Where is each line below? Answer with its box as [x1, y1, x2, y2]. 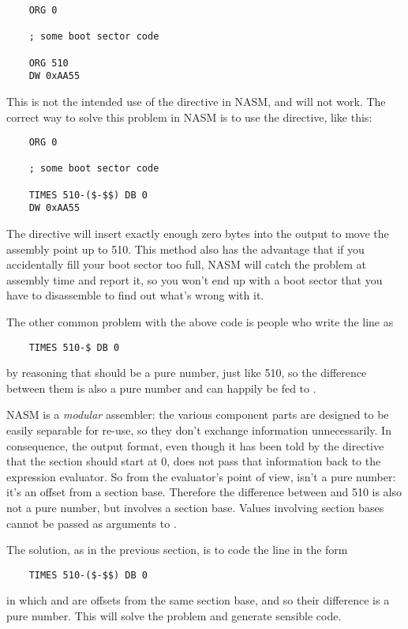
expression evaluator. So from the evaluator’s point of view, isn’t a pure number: [6, 468, 396, 484]
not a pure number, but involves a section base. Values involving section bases [6, 499, 384, 516]
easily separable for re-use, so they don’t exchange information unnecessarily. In [6, 422, 391, 439]
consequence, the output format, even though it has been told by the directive [6, 437, 384, 454]
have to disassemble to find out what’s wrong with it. [6, 287, 264, 303]
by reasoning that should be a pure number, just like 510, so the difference [6, 364, 367, 381]
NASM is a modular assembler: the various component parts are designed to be [6, 406, 389, 423]
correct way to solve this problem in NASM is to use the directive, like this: [6, 108, 372, 125]
